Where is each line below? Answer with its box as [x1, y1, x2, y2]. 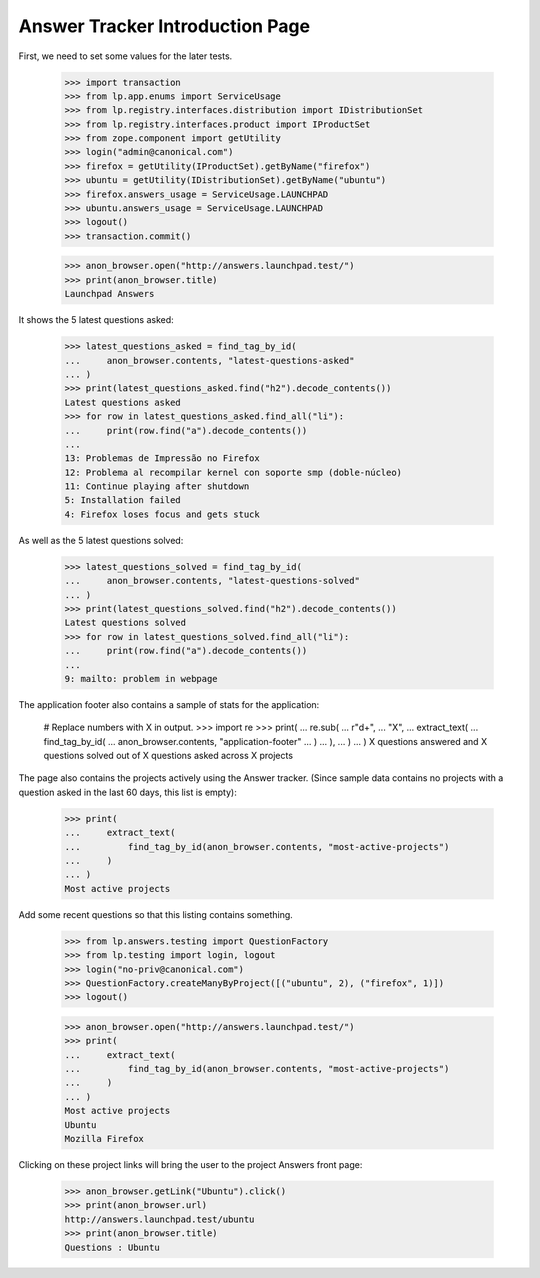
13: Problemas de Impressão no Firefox [64, 453, 260, 464]
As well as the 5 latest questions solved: [18, 534, 184, 546]
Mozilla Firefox [64, 1133, 145, 1145]
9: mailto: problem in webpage [64, 673, 219, 684]
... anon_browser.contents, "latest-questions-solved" [64, 575, 360, 587]
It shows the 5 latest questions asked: [18, 314, 174, 326]
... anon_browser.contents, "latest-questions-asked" [64, 355, 355, 366]
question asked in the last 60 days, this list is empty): [18, 786, 237, 798]
